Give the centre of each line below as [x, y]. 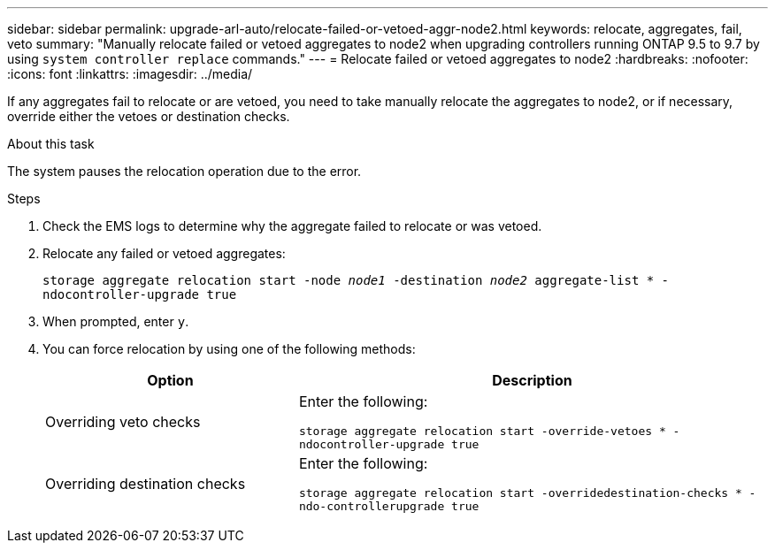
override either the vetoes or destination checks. [149, 116]
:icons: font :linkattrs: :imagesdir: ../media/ [130, 74]
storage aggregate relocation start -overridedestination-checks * [520, 493]
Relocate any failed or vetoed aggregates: [164, 253]
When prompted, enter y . [116, 321]
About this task [51, 144]
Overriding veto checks [123, 422]
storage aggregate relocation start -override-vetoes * [482, 431]
